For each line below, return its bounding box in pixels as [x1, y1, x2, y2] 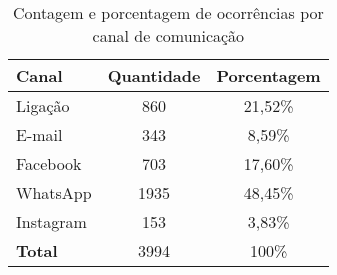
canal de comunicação [92, 24, 245, 47]
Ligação [16, 94, 70, 117]
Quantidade [107, 64, 201, 87]
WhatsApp [16, 181, 92, 204]
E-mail [16, 123, 63, 146]
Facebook [16, 152, 82, 175]
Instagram [16, 210, 87, 233]
